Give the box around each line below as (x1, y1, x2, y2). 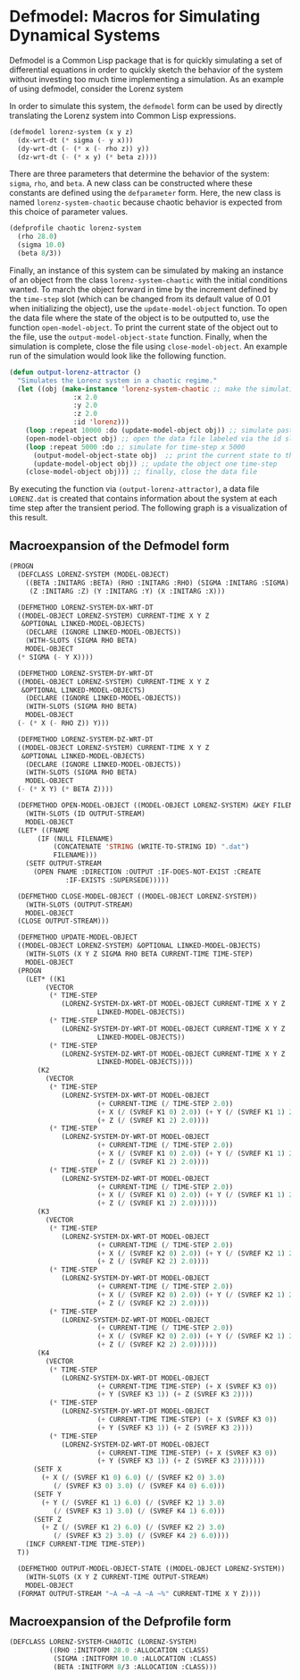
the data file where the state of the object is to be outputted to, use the (9, 312, 270, 323)
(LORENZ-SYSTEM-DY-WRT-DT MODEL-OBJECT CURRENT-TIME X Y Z (61, 1024, 286, 1034)
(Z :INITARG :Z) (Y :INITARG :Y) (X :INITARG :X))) (29, 587, 226, 595)
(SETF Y (32, 1490, 62, 1498)
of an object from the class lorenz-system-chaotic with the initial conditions (9, 274, 288, 285)
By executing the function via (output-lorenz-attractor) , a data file (9, 484, 260, 494)
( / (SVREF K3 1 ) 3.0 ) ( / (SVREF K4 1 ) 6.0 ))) (53, 1507, 226, 1515)
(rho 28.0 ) (17, 232, 58, 241)
